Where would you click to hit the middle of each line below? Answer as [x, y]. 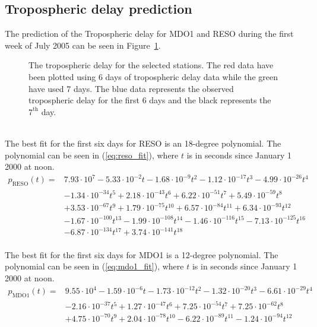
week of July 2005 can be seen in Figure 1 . [83, 45]
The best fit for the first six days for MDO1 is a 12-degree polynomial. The [142, 254]
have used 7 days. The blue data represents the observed [131, 88]
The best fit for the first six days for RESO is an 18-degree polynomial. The [143, 143]
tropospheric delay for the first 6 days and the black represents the [150, 100]
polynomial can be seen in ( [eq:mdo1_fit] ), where [94, 266]
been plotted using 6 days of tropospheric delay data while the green [153, 76]
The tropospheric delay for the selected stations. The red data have [151, 65]
